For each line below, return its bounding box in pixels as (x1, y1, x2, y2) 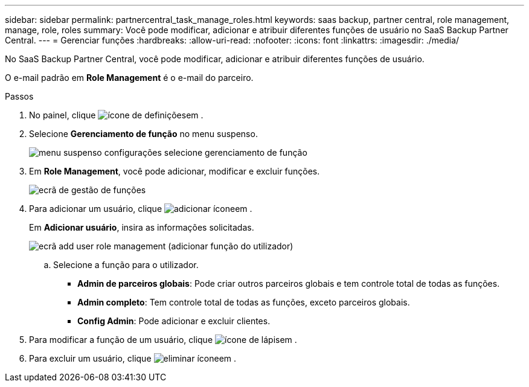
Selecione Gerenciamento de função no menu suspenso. (29, 129, 258, 139)
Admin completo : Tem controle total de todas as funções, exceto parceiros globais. (77, 297, 410, 307)
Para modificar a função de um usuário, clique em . (29, 334, 297, 345)
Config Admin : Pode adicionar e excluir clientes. (77, 316, 271, 326)
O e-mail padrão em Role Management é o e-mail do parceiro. (5, 72, 254, 83)
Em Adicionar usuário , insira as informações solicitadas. (29, 222, 254, 232)
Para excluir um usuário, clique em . (29, 353, 237, 363)
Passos (5, 91, 34, 101)
